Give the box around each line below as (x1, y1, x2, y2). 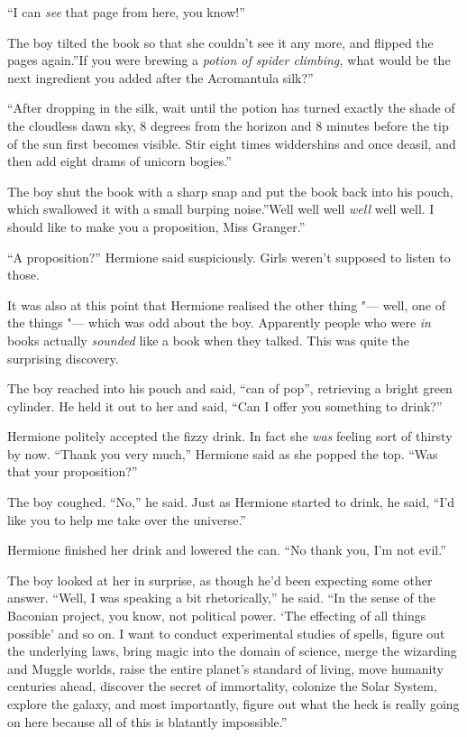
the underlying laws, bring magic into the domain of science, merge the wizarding (7, 641, 457, 660)
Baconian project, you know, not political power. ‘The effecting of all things (7, 606, 426, 625)
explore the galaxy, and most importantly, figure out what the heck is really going (7, 695, 460, 713)
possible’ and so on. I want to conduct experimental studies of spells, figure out (7, 623, 445, 642)
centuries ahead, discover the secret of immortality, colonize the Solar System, (7, 677, 437, 696)
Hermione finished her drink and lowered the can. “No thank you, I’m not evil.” (7, 540, 446, 559)
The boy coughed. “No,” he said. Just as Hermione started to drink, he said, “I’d (7, 493, 455, 511)
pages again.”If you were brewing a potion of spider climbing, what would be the (7, 51, 451, 69)
